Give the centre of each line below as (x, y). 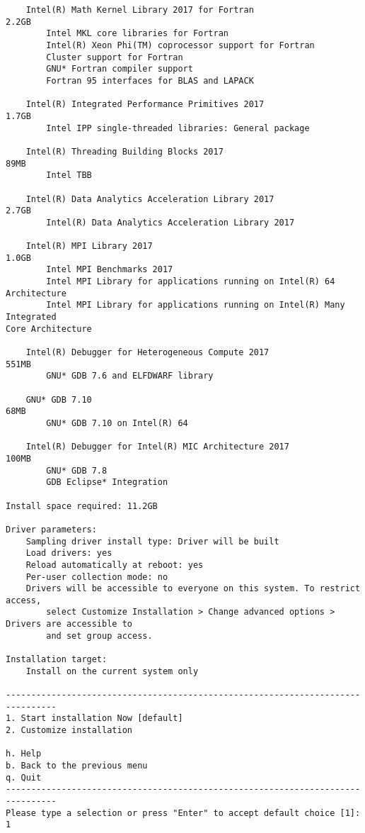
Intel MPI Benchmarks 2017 (110, 270)
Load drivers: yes (69, 553)
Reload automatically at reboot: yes (115, 565)
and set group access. (99, 636)
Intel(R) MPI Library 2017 (89, 246)
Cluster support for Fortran (115, 57)
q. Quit (24, 777)
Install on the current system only (112, 671)
